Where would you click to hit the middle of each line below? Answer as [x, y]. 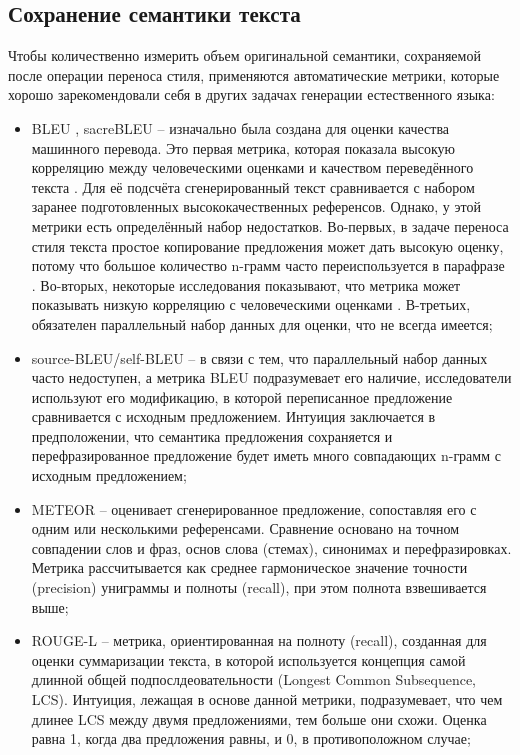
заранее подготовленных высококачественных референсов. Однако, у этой [256, 206]
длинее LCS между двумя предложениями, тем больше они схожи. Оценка [259, 718]
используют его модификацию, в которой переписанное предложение [242, 396]
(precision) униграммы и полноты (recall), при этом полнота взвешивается [259, 587]
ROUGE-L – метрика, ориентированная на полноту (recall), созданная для [259, 640]
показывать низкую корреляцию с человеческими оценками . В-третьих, [251, 304]
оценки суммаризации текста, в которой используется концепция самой [248, 659]
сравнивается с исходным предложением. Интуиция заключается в [233, 416]
